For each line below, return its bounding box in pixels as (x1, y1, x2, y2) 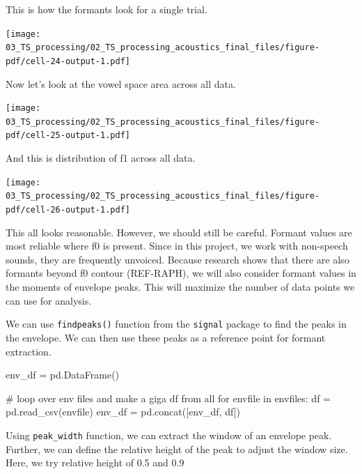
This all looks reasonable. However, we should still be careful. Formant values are (6, 224, 352, 239)
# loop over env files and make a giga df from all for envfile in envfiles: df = (6, 390, 331, 405)
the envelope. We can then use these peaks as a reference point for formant (6, 330, 326, 344)
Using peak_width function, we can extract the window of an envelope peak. (6, 427, 332, 442)
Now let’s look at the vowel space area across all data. (6, 76, 236, 91)
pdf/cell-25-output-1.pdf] (6, 130, 130, 141)
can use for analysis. (6, 293, 92, 307)
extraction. (6, 344, 52, 358)
